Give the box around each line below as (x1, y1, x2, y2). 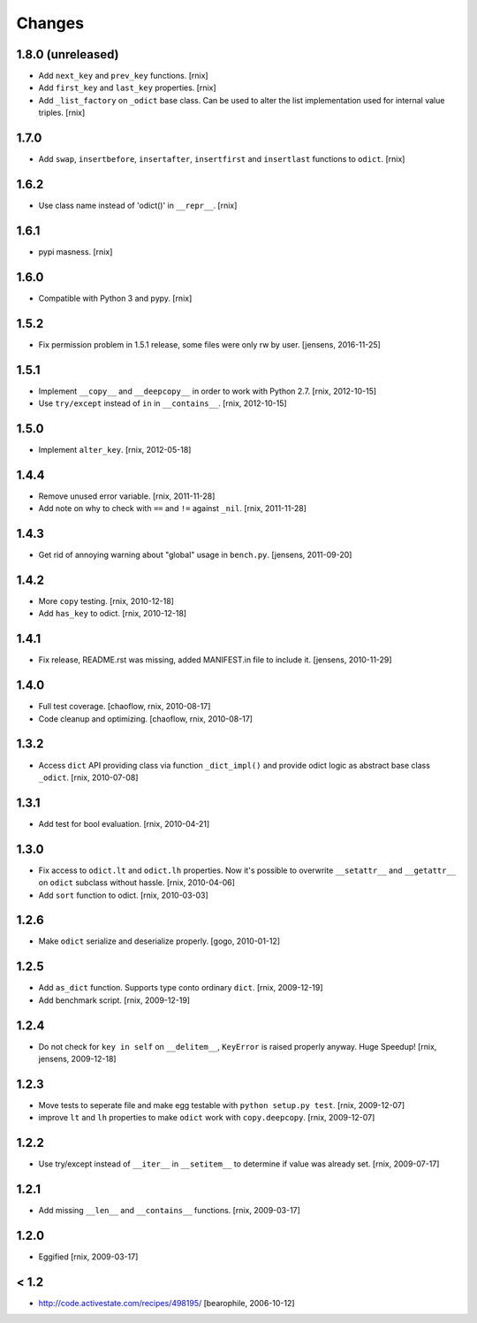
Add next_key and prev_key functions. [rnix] (38, 71, 208, 81)
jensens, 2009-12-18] (38, 1053, 117, 1065)
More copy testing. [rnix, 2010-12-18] (38, 596, 174, 607)
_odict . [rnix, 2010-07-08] (38, 772, 139, 783)
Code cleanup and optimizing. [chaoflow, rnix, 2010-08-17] (38, 713, 254, 724)
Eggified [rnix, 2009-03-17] (38, 1251, 139, 1262)
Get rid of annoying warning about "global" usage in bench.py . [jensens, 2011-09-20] (38, 549, 352, 561)
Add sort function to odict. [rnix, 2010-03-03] (38, 890, 209, 900)
